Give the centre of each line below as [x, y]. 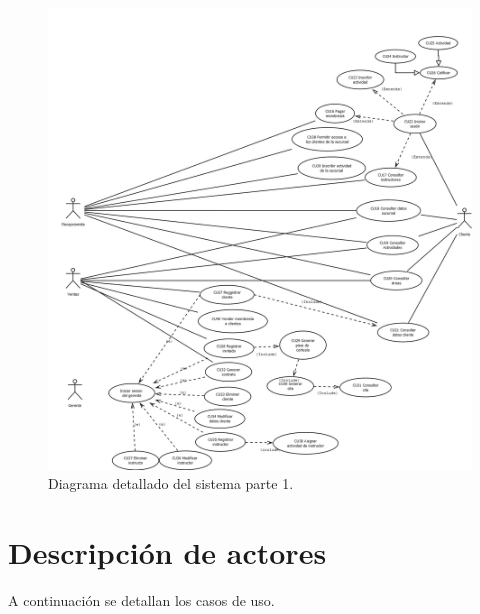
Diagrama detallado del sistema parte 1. [171, 483]
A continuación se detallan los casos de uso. [141, 600]
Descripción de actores [167, 552]
